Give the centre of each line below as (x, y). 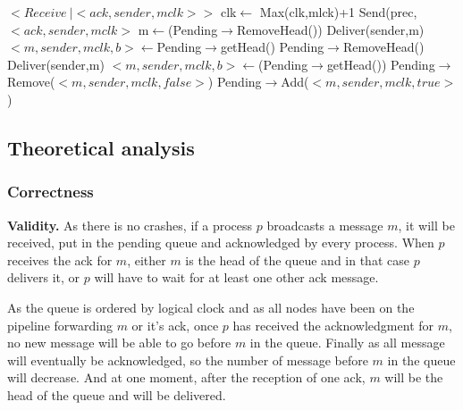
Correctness (51, 192)
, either (147, 259)
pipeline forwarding (60, 325)
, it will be (426, 225)
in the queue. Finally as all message (347, 343)
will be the (414, 377)
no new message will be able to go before (119, 343)
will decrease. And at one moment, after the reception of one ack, (186, 377)
